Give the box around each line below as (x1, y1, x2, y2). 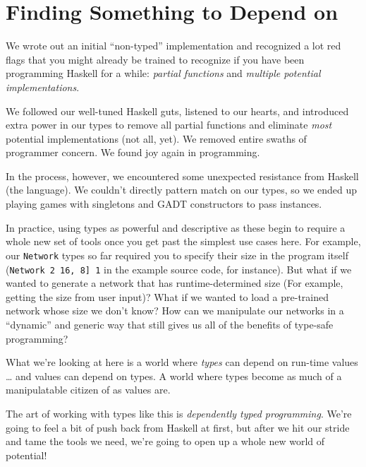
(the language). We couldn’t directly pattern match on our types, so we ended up (6, 182, 358, 197)
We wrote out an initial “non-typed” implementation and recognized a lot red (6, 38, 341, 53)
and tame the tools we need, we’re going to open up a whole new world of (6, 434, 325, 449)
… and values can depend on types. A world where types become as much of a (6, 368, 342, 383)
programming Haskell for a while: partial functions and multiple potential (6, 66, 321, 81)
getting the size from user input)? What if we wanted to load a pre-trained (6, 289, 329, 304)
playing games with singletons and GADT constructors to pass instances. (6, 196, 322, 211)
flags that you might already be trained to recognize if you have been (6, 52, 305, 66)
